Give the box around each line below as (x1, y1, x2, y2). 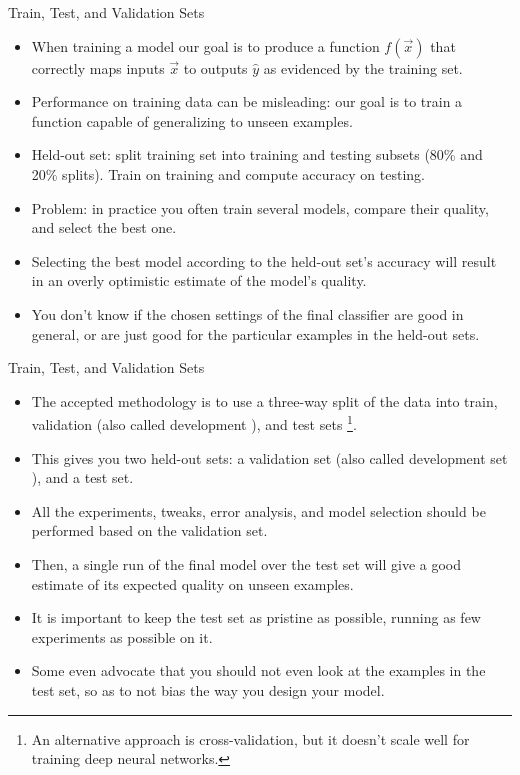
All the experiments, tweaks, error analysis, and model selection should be (31, 500, 486, 521)
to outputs (183, 57, 248, 78)
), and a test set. (31, 467, 134, 488)
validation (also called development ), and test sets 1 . (31, 411, 357, 434)
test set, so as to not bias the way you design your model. (31, 679, 385, 700)
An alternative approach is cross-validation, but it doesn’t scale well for (31, 728, 470, 749)
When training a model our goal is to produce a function (31, 35, 380, 56)
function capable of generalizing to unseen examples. (31, 110, 353, 131)
